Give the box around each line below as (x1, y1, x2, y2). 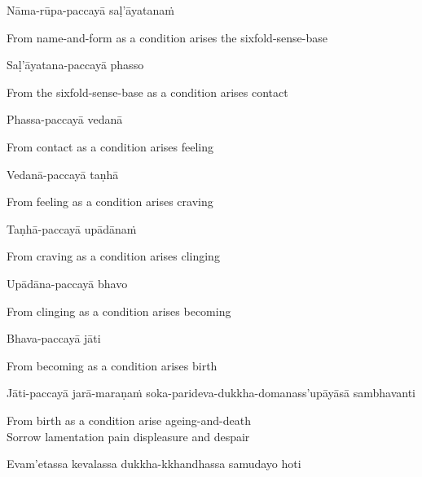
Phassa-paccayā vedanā (7, 111, 123, 128)
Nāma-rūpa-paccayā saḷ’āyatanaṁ (7, 2, 174, 18)
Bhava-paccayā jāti (7, 330, 101, 347)
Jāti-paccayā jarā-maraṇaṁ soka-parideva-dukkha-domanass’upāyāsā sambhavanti (7, 384, 415, 401)
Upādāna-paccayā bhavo (7, 274, 128, 291)
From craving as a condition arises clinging (7, 247, 220, 265)
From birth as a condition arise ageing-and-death (7, 411, 251, 428)
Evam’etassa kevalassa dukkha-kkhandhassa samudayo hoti (7, 455, 301, 472)
